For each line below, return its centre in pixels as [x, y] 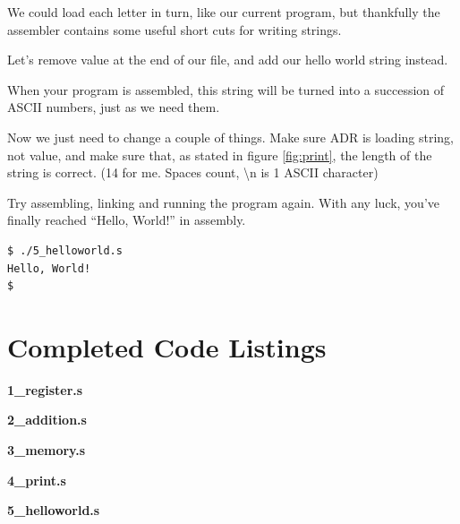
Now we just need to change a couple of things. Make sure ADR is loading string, [230, 137]
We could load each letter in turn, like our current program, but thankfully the [224, 12]
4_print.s [37, 480]
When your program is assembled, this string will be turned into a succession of [226, 89]
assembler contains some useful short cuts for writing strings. [175, 29]
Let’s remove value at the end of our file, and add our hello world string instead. [228, 60]
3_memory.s [47, 450]
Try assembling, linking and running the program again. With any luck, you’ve [223, 202]
